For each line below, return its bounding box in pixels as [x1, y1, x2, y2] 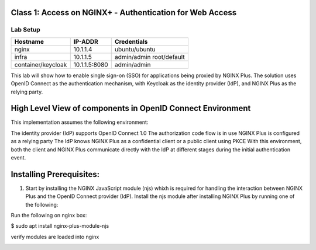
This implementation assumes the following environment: [11, 119, 149, 126]
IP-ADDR [73, 37, 99, 46]
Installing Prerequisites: [11, 169, 100, 179]
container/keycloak [14, 60, 67, 68]
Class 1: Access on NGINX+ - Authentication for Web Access [11, 8, 237, 18]
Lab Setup [11, 26, 40, 34]
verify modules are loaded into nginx [11, 233, 99, 240]
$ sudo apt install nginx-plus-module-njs [11, 223, 109, 230]
